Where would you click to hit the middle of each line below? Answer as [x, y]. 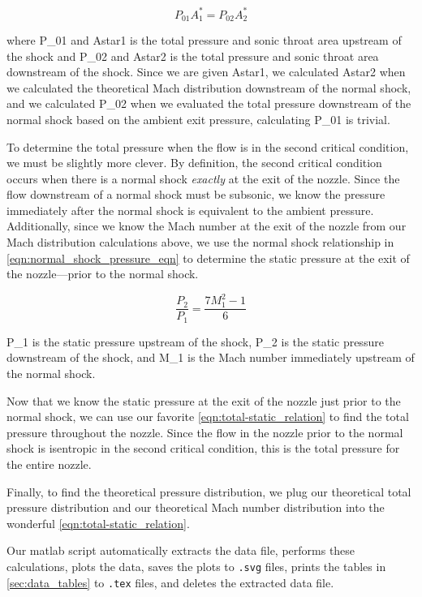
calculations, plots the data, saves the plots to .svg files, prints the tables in [196, 566]
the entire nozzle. [49, 464]
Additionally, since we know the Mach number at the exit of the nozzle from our [207, 226]
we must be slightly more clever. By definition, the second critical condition [194, 163]
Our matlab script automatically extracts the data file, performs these [181, 550]
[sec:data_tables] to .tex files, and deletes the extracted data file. [170, 582]
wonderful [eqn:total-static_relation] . [98, 523]
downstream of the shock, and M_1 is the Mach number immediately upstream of [211, 357]
